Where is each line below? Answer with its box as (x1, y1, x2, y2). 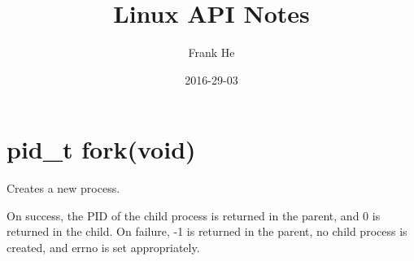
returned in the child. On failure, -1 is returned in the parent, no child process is (7, 223, 407, 240)
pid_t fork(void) (7, 133, 196, 166)
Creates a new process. (7, 180, 120, 197)
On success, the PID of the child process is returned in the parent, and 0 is (7, 207, 381, 224)
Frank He (188, 44, 235, 61)
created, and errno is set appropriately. (7, 239, 200, 256)
